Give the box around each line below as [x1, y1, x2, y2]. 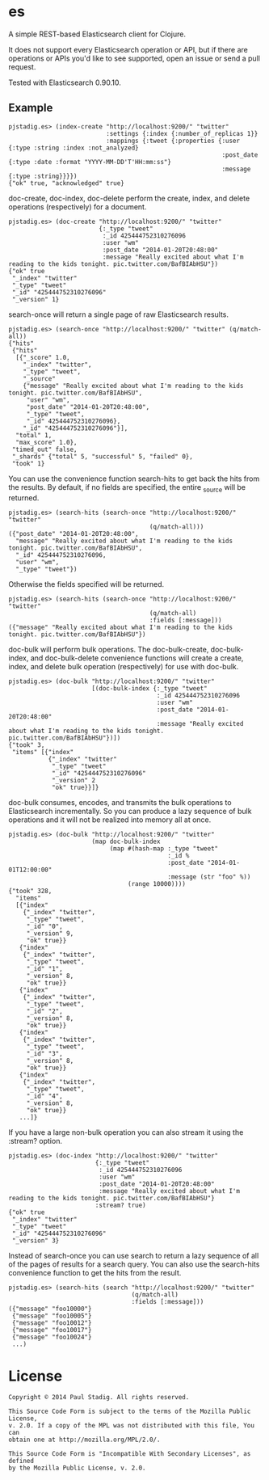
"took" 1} [11, 459, 45, 467]
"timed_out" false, [11, 445, 78, 453]
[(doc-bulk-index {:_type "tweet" [91, 684, 208, 693]
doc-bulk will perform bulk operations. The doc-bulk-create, [8, 644, 209, 654]
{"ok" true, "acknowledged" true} [8, 179, 125, 188]
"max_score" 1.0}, [15, 438, 78, 446]
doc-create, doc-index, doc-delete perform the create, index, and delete [8, 193, 250, 203]
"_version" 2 [51, 776, 95, 784]
